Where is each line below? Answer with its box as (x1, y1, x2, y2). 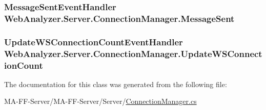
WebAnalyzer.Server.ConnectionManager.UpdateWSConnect (4, 47, 262, 60)
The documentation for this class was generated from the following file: (4, 78, 227, 89)
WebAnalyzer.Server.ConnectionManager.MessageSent (4, 12, 235, 24)
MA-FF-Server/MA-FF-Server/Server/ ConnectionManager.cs (4, 96, 197, 106)
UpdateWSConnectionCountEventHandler (4, 35, 183, 48)
